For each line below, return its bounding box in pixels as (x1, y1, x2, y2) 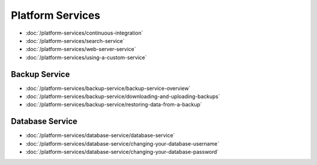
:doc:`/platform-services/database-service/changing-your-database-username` (25, 140, 220, 147)
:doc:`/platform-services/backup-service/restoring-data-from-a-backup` (25, 101, 203, 108)
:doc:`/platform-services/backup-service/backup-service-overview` (25, 85, 191, 92)
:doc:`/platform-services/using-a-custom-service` (25, 53, 147, 61)
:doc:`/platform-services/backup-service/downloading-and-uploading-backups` (25, 93, 220, 100)
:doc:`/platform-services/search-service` (25, 37, 125, 44)
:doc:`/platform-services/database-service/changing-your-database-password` (25, 149, 219, 156)
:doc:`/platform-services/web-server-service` (25, 46, 136, 53)
